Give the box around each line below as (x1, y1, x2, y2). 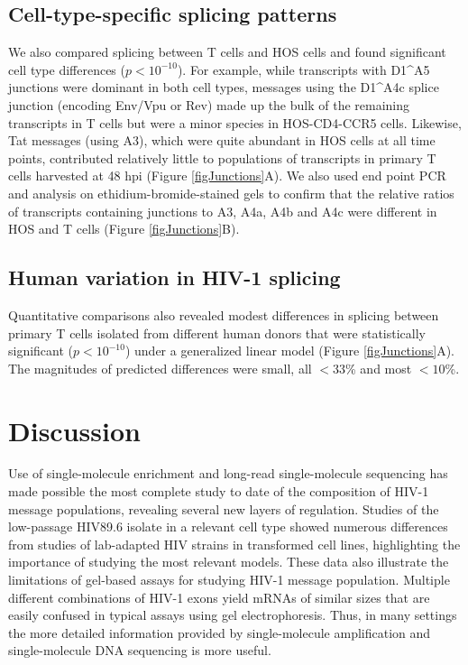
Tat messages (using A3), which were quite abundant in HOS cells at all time (8, 131, 436, 150)
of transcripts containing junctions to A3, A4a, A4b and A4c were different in (8, 201, 437, 220)
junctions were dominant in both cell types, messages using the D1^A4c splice (8, 78, 439, 97)
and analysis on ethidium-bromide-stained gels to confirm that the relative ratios (8, 183, 454, 202)
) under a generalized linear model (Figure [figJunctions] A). (124, 341, 454, 360)
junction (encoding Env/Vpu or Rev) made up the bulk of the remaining (8, 95, 410, 114)
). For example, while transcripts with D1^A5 (177, 60, 430, 79)
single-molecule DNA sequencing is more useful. (8, 641, 271, 660)
